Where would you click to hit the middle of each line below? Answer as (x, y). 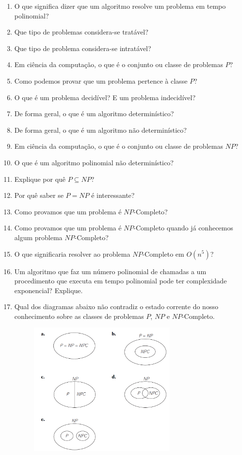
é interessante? (113, 195)
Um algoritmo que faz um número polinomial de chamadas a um (110, 271)
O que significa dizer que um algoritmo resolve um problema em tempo (120, 6)
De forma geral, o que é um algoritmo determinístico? (94, 114)
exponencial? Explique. (48, 290)
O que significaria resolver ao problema (72, 254)
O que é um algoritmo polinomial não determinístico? (94, 162)
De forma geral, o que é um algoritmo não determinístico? (100, 130)
